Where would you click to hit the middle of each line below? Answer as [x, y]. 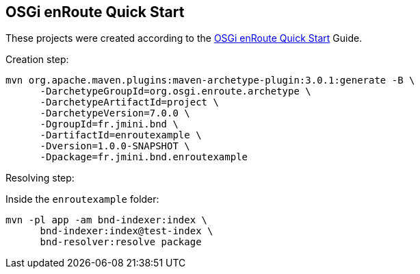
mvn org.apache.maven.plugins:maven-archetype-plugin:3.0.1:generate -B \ [210, 80]
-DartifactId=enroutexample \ [121, 135]
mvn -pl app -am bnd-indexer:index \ [107, 220]
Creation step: [37, 60]
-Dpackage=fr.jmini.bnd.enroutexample [144, 157]
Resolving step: [40, 178]
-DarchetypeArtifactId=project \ [129, 102]
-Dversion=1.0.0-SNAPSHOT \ [115, 146]
